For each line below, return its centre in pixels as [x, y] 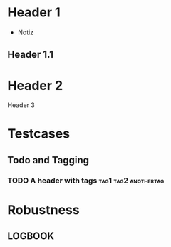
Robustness [43, 210]
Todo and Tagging [48, 160]
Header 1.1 [31, 55]
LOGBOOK [31, 236]
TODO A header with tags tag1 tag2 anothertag [86, 181]
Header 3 [21, 105]
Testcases [38, 134]
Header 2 [35, 85]
